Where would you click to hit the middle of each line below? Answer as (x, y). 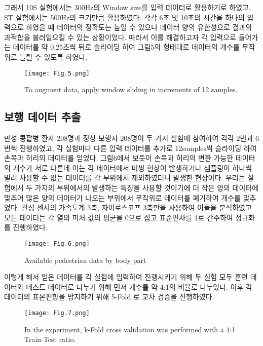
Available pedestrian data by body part (85, 260)
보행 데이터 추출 (43, 117)
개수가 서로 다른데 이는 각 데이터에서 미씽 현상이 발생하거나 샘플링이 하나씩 (133, 167)
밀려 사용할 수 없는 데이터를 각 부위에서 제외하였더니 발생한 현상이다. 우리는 (125, 178)
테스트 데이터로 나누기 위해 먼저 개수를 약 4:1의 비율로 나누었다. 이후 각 (139, 286)
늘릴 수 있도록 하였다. (53, 56)
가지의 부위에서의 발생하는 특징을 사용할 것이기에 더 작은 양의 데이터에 (147, 187)
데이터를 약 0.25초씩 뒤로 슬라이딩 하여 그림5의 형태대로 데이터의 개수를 (126, 47)
